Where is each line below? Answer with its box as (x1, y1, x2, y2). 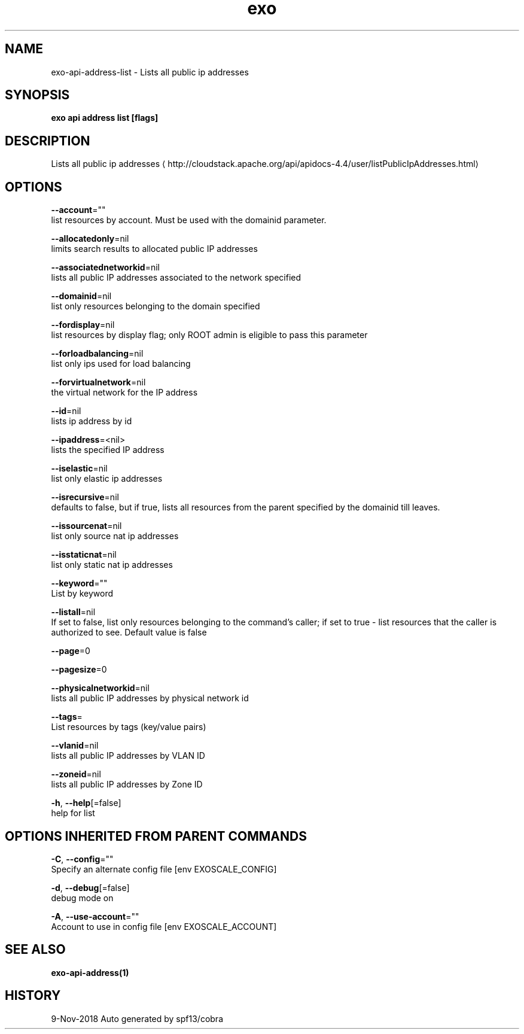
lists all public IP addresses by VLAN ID (51, 750, 205, 761)
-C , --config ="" (51, 853, 114, 864)
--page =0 (51, 646, 90, 656)
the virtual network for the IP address (51, 387, 198, 398)
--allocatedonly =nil (51, 233, 129, 244)
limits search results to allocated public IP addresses (51, 244, 258, 254)
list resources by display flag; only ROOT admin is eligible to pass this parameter (51, 330, 368, 340)
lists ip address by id (51, 416, 132, 427)
